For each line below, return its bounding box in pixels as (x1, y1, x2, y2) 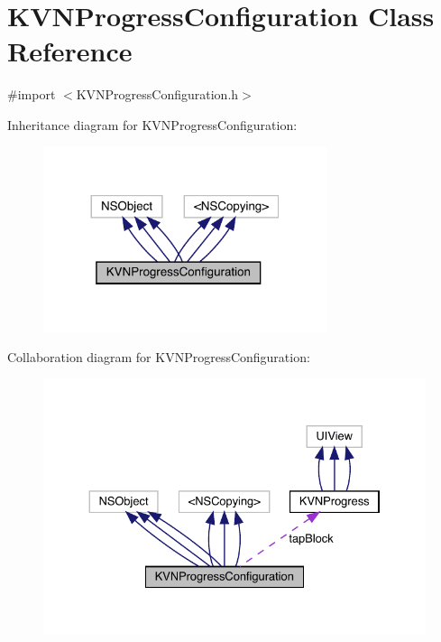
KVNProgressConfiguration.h (76, 85, 239, 104)
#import (7, 85, 56, 104)
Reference (7, 33, 133, 70)
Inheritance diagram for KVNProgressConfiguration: (7, 115, 298, 134)
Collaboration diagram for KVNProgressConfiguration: (7, 348, 310, 367)
